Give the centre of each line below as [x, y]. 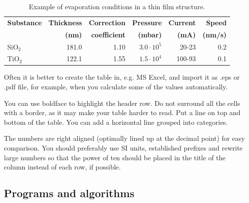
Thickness [65, 22]
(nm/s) [214, 34]
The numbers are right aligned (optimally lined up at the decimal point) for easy [124, 138]
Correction [107, 22]
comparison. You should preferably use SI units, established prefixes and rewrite [123, 148]
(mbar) [150, 34]
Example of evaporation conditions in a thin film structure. [117, 6]
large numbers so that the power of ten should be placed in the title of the [115, 157]
